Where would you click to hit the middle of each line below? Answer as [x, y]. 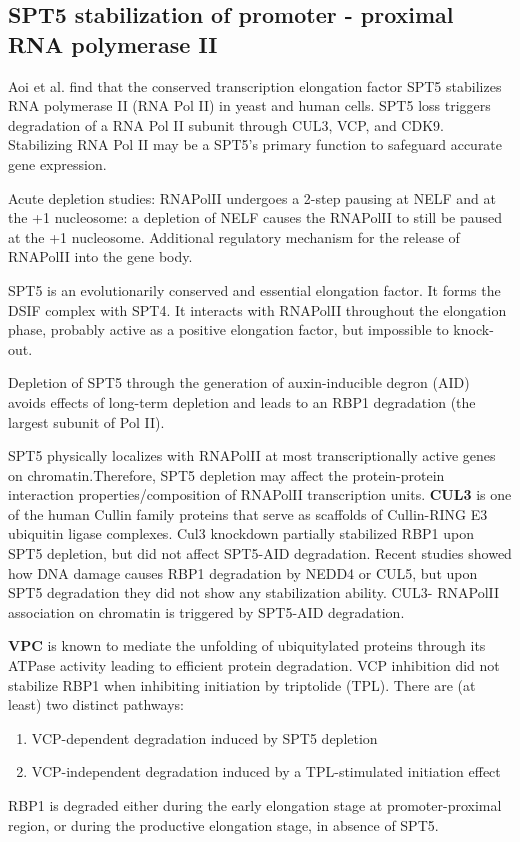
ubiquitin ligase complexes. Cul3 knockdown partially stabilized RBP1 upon [241, 533]
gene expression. [57, 163]
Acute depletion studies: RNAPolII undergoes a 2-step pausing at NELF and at [252, 197]
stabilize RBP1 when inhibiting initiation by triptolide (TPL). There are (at [242, 684]
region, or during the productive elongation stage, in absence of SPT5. [223, 824]
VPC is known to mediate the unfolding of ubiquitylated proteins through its [247, 645]
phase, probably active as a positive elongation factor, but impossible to [228, 329]
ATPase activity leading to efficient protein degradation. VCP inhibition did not [254, 665]
